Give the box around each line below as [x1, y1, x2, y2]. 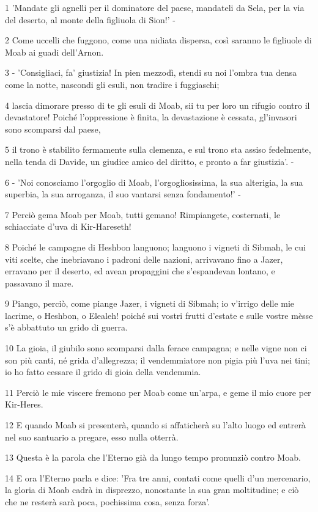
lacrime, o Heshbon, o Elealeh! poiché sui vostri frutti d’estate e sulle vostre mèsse [5, 309, 313, 321]
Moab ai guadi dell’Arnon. [5, 45, 104, 58]
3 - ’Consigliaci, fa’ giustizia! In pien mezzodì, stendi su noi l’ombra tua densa [5, 66, 297, 79]
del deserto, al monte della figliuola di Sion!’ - [5, 13, 176, 26]
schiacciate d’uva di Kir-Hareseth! [5, 220, 131, 233]
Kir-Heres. [5, 398, 43, 411]
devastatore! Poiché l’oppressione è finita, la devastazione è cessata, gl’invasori [5, 111, 297, 123]
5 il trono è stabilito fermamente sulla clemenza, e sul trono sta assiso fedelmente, [5, 143, 311, 156]
